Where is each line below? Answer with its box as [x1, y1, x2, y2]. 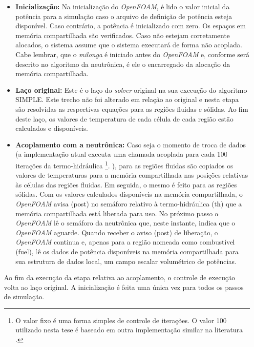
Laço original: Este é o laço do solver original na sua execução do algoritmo [15, 84, 247, 95]
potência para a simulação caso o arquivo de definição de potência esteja [15, 11, 233, 21]
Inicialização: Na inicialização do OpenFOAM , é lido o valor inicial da [15, 1, 230, 11]
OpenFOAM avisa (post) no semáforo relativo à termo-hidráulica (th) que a [15, 198, 242, 208]
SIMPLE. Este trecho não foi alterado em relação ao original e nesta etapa [15, 94, 239, 104]
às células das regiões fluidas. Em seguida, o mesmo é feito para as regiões [15, 179, 237, 189]
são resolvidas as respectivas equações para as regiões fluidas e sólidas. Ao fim [15, 103, 249, 114]
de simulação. [4, 291, 44, 302]
